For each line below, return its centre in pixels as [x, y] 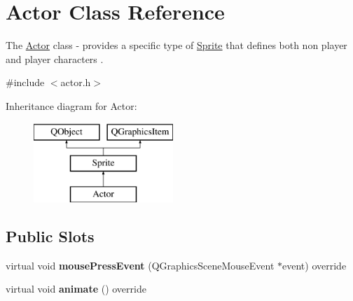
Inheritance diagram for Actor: [71, 105]
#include [25, 82]
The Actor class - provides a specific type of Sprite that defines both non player [176, 45]
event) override [314, 265]
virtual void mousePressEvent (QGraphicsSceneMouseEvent [140, 265]
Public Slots [50, 236]
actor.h [76, 82]
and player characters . [55, 58]
